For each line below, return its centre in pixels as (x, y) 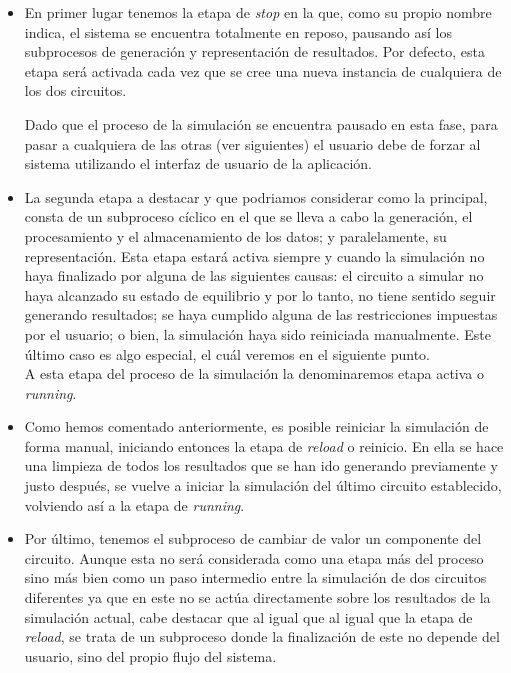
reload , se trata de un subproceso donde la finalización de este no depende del (262, 636)
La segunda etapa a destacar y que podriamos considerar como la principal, (256, 196)
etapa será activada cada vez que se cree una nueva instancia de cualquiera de (263, 70)
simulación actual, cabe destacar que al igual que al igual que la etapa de (248, 616)
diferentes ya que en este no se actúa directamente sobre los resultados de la (257, 597)
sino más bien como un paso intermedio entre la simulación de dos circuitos (255, 577)
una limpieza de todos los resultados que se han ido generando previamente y (261, 465)
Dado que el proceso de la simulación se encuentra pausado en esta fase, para (261, 123)
